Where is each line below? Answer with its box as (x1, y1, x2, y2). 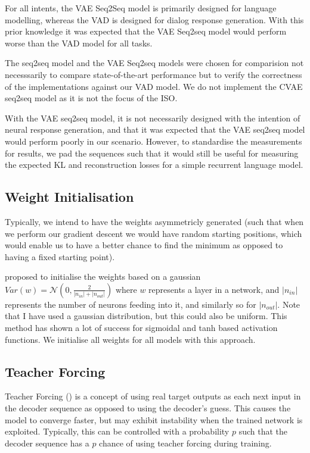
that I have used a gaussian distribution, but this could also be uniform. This (5, 310, 287, 322)
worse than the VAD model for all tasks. (5, 36, 153, 49)
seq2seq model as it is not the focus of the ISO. (5, 92, 178, 104)
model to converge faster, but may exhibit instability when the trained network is (5, 413, 303, 426)
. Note (277, 298, 300, 310)
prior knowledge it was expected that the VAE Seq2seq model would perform (5, 25, 287, 38)
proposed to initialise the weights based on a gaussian (5, 270, 201, 283)
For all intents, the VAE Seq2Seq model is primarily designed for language (5, 2, 277, 14)
